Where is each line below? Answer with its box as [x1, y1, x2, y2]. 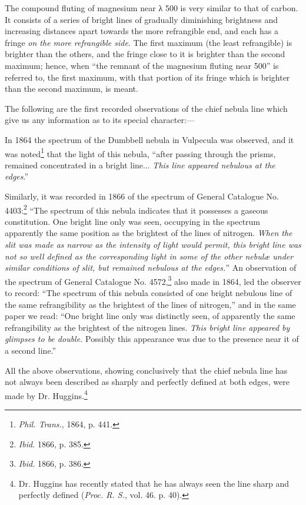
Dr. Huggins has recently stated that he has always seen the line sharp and [18, 477, 290, 489]
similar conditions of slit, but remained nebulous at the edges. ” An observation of [5, 261, 297, 274]
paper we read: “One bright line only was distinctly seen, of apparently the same [5, 310, 295, 322]
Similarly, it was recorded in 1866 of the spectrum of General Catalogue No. [5, 190, 279, 202]
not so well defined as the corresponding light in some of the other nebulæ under [5, 250, 294, 262]
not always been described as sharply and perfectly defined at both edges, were [5, 376, 290, 388]
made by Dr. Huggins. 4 [5, 387, 88, 401]
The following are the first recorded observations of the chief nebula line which [5, 102, 288, 114]
